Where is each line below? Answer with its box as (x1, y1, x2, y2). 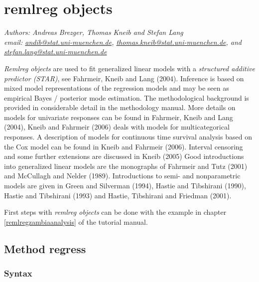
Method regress (4, 241, 86, 256)
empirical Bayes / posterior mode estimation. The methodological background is (4, 92, 249, 103)
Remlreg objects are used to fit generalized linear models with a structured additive (4, 63, 255, 73)
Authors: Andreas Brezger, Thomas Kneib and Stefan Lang (4, 27, 183, 37)
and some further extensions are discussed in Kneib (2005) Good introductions (4, 151, 244, 161)
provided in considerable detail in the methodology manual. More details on (4, 102, 236, 113)
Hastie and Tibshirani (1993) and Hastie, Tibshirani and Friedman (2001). (4, 190, 232, 200)
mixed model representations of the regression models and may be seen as (4, 83, 229, 93)
